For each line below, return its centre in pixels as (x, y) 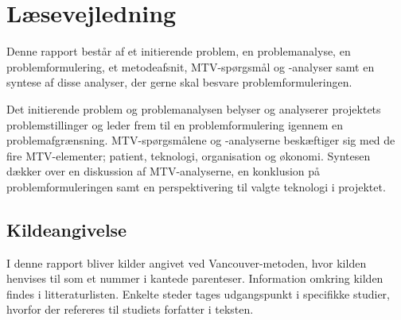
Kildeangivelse (67, 229)
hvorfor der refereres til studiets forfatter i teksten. (130, 309)
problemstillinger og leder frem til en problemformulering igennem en (175, 124)
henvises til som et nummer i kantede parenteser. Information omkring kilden (195, 278)
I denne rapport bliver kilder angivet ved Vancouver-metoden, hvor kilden (187, 262)
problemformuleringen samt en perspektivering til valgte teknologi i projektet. (196, 186)
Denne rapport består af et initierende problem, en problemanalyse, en (179, 51)
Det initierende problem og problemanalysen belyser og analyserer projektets (194, 108)
